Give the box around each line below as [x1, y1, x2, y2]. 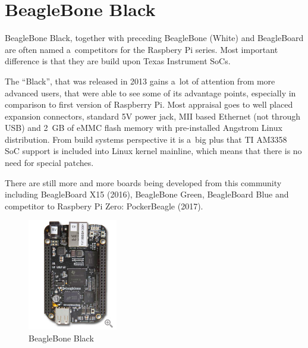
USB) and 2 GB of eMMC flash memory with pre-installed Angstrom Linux [5, 121, 282, 134]
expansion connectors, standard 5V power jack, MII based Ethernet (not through [5, 109, 300, 122]
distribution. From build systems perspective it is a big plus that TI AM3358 [5, 133, 287, 145]
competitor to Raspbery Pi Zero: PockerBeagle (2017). [5, 199, 203, 212]
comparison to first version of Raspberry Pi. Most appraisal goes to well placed [5, 98, 293, 111]
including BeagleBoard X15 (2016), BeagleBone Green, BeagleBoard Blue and [5, 188, 289, 200]
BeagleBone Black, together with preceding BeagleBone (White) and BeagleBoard [5, 32, 304, 44]
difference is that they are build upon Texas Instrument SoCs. [5, 55, 231, 67]
